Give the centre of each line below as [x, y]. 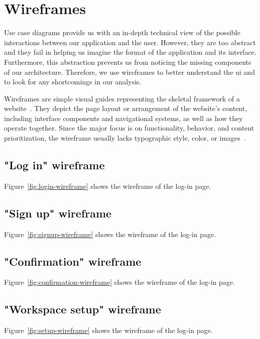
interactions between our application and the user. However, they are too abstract [130, 42]
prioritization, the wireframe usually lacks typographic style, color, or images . [125, 138]
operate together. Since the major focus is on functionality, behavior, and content [129, 128]
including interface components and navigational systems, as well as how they [123, 118]
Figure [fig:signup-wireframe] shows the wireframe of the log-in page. [110, 234]
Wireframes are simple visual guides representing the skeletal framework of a [122, 98]
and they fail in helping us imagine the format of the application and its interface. [130, 52]
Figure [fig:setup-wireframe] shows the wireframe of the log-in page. [108, 330]
